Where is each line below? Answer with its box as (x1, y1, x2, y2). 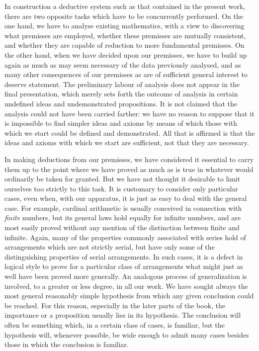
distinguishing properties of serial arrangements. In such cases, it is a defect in (4, 251, 243, 262)
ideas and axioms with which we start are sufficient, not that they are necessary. (4, 137, 249, 148)
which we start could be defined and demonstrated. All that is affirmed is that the (4, 127, 255, 138)
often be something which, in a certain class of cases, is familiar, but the (4, 320, 225, 330)
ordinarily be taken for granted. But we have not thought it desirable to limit (4, 174, 241, 184)
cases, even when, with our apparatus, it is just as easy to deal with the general (4, 193, 247, 203)
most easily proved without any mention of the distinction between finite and (4, 222, 240, 233)
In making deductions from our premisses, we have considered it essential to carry (4, 154, 254, 164)
